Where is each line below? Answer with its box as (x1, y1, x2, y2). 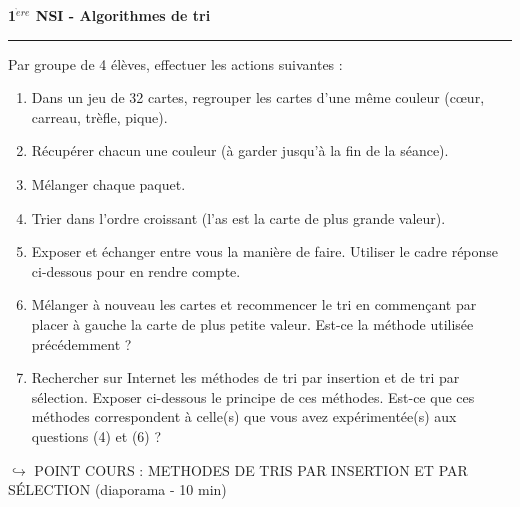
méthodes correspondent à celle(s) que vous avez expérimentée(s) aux (31, 406, 457, 427)
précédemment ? (31, 333, 132, 354)
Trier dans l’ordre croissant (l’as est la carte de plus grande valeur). (31, 207, 446, 228)
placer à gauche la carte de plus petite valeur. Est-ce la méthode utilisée (31, 313, 474, 334)
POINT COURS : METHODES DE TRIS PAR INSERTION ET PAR (34, 459, 468, 480)
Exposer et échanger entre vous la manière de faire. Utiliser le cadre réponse (31, 241, 499, 262)
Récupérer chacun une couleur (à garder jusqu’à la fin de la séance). (31, 140, 449, 161)
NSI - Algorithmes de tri (35, 5, 211, 25)
